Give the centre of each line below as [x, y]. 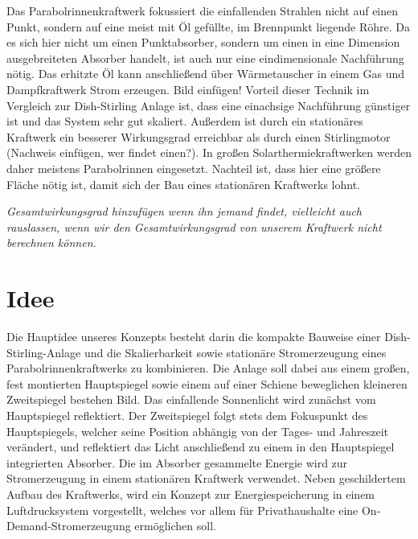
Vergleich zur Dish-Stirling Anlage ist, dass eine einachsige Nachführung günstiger [209, 105]
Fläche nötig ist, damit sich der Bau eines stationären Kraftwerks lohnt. [183, 184]
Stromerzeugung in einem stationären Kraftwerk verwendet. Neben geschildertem [206, 478]
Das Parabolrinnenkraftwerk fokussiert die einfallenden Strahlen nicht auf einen [203, 10]
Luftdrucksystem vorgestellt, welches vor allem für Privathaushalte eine [182, 510]
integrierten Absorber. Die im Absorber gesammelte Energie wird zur [177, 462]
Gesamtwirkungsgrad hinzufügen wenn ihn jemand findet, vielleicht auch [184, 211]
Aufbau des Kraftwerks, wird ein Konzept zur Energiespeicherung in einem [191, 494]
